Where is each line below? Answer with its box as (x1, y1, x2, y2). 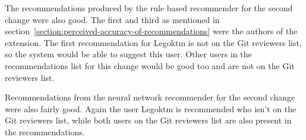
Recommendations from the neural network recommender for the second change (5, 91, 295, 103)
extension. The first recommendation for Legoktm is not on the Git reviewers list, (5, 36, 302, 48)
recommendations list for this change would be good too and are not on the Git (5, 59, 295, 71)
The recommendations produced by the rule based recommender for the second (5, 2, 293, 14)
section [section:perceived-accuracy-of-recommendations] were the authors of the (5, 25, 298, 37)
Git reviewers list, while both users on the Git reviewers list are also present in (5, 114, 292, 126)
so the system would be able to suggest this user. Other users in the (5, 48, 252, 60)
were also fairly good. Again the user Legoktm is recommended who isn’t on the (5, 102, 296, 115)
